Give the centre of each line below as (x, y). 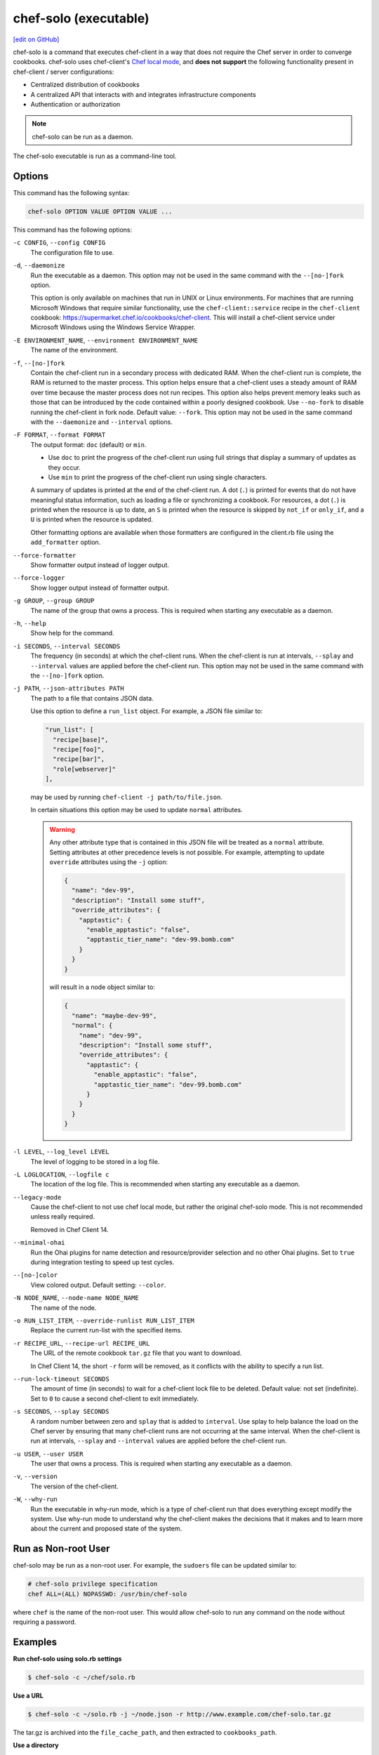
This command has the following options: (73, 230)
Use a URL (28, 1695)
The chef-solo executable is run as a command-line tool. (95, 156)
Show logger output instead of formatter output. (100, 588)
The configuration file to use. (72, 252)
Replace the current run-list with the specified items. (106, 1330)
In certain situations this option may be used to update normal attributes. (137, 810)
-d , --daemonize (39, 265)
